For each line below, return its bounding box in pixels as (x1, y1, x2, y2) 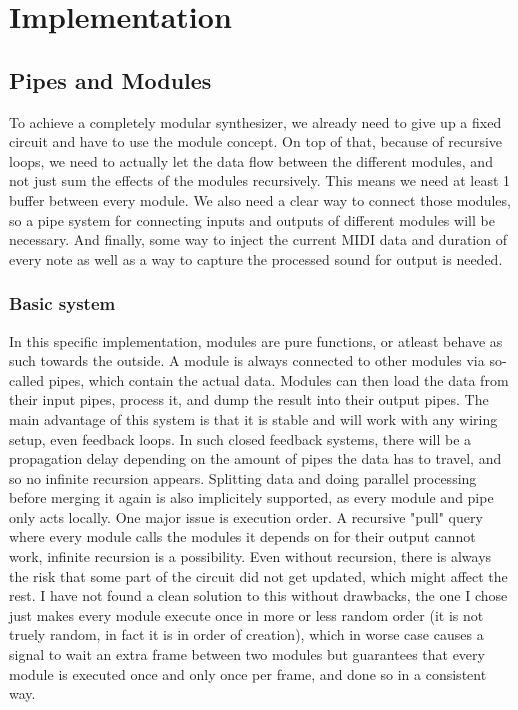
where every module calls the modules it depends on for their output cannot (9, 526, 476, 547)
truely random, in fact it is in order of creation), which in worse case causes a (9, 624, 484, 645)
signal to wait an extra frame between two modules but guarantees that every (9, 644, 485, 665)
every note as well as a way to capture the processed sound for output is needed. (9, 248, 503, 269)
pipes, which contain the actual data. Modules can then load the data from (48, 369, 509, 390)
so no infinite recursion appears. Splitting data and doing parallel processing (9, 467, 477, 488)
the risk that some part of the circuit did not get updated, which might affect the (9, 565, 508, 586)
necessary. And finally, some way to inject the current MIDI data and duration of (9, 229, 507, 250)
